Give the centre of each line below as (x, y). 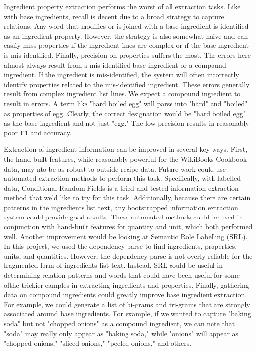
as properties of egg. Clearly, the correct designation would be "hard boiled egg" (125, 113)
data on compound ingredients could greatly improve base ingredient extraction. (126, 294)
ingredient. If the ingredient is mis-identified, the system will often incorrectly (122, 74)
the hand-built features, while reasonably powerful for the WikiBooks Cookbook (126, 158)
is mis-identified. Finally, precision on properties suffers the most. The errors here (127, 55)
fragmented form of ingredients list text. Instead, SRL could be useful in (114, 265)
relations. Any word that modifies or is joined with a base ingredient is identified (126, 26)
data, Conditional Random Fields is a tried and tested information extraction (121, 188)
